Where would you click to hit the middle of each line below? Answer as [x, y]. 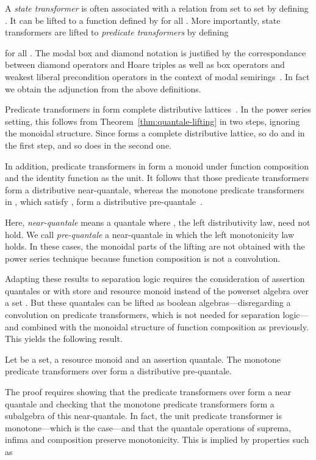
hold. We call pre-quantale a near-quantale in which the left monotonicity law [150, 234]
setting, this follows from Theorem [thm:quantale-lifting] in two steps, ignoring [153, 121]
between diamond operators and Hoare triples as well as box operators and [145, 65]
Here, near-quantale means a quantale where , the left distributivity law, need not [158, 222]
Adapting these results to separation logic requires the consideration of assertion [155, 279]
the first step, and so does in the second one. [88, 145]
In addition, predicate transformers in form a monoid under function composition [157, 165]
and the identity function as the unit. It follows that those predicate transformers [157, 178]
